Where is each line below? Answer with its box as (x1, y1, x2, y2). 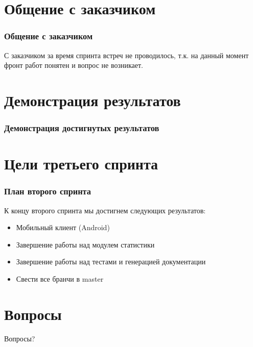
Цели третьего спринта (4, 153, 158, 174)
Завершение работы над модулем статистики (16, 239, 155, 250)
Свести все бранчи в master (16, 273, 104, 284)
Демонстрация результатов (4, 89, 181, 110)
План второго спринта (4, 185, 91, 197)
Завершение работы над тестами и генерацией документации (16, 256, 206, 267)
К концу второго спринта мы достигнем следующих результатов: (4, 205, 206, 215)
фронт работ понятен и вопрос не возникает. (4, 60, 143, 70)
